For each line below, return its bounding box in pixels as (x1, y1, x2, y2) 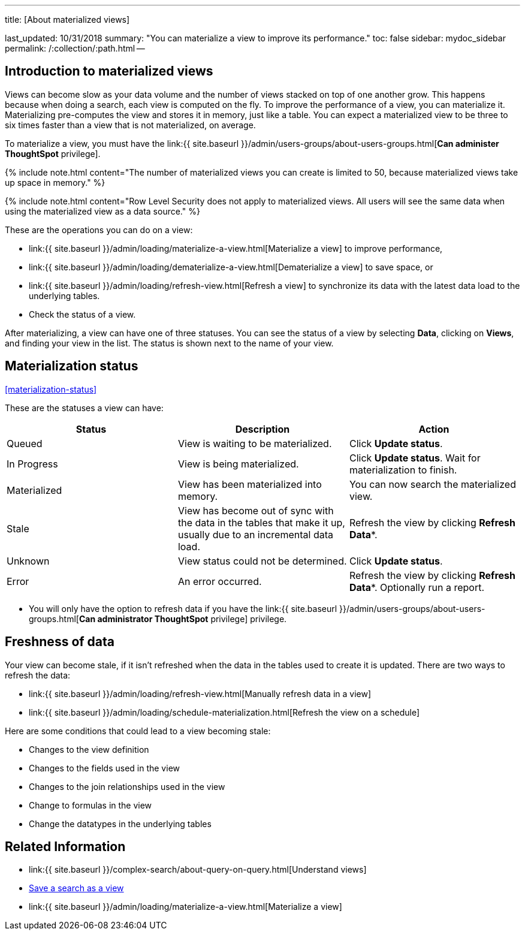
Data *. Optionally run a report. (349, 581, 484, 593)
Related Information (5, 839, 126, 854)
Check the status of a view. (29, 309, 136, 319)
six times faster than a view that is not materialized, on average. (5, 119, 256, 130)
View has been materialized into (177, 478, 322, 490)
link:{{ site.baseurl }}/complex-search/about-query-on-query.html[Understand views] (29, 864, 367, 875)
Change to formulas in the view (29, 800, 152, 810)
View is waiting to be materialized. (177, 437, 332, 450)
